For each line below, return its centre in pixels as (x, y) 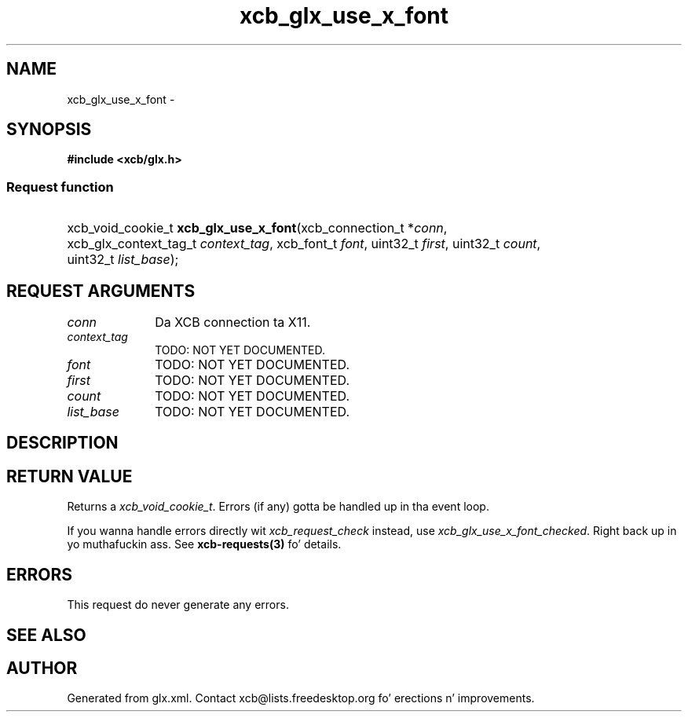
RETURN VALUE (70, 476)
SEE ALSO (46, 635)
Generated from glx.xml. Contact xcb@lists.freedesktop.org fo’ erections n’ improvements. (301, 698)
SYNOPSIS (49, 130)
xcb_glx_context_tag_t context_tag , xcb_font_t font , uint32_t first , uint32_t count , (304, 244)
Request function (60, 187)
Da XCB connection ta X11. (233, 322)
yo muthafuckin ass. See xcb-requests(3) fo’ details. (204, 544)
